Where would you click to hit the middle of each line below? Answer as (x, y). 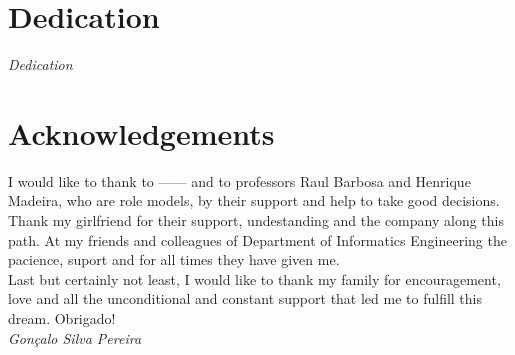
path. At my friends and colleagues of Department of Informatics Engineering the (257, 239)
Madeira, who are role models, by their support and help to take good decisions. (254, 200)
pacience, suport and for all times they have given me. (174, 259)
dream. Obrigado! (62, 318)
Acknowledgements (141, 132)
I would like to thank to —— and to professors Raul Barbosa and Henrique (239, 180)
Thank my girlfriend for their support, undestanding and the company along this (256, 220)
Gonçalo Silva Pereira (75, 337)
